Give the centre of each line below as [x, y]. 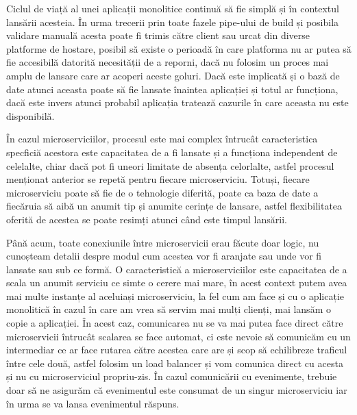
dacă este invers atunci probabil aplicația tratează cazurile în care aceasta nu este [177, 102]
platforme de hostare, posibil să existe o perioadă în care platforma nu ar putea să [179, 48]
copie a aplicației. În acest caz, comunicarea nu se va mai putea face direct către [175, 323]
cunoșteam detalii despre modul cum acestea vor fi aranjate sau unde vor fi [164, 256]
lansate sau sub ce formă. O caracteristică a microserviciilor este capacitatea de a [177, 269]
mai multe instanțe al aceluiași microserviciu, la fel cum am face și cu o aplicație [175, 295]
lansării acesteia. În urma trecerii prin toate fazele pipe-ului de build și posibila [173, 22]
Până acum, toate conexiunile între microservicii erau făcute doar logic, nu [163, 242]
